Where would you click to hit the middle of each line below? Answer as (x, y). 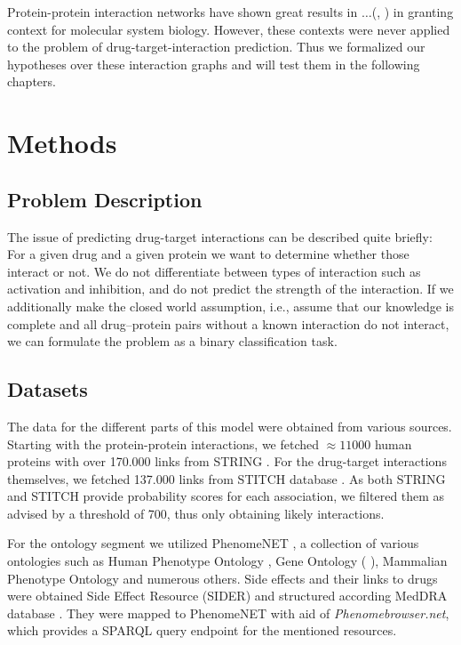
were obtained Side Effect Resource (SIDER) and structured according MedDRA (227, 596)
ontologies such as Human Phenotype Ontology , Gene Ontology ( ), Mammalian (227, 561)
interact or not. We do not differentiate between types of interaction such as (214, 271)
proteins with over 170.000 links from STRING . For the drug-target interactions (227, 461)
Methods (62, 143)
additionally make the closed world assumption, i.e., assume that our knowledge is (230, 306)
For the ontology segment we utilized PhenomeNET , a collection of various (213, 543)
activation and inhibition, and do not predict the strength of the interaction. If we (230, 289)
